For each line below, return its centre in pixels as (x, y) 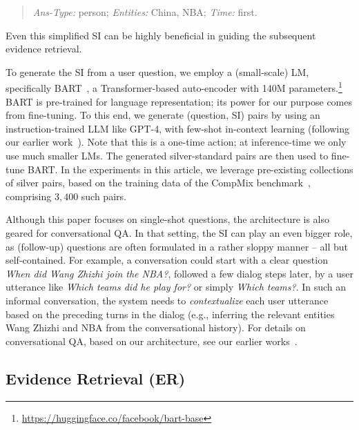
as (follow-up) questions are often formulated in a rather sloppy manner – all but (177, 246)
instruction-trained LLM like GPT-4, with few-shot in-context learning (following (177, 128)
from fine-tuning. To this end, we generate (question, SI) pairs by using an (163, 115)
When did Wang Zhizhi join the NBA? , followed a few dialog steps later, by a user (180, 273)
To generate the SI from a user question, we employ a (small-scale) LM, (157, 71)
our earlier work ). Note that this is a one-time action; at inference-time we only (176, 142)
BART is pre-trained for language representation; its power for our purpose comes (179, 101)
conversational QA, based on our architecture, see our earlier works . (152, 341)
